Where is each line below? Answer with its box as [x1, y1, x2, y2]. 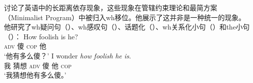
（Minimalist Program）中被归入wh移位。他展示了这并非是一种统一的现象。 [4, 12, 246, 22]
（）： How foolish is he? [4, 31, 78, 41]
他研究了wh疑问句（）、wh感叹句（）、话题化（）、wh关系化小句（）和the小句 [4, 22, 250, 32]
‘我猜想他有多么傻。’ [4, 70, 66, 80]
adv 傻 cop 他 [4, 41, 47, 51]
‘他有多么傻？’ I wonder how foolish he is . [4, 50, 131, 60]
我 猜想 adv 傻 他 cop [4, 60, 72, 70]
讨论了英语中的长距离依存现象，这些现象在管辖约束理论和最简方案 [4, 2, 217, 12]
